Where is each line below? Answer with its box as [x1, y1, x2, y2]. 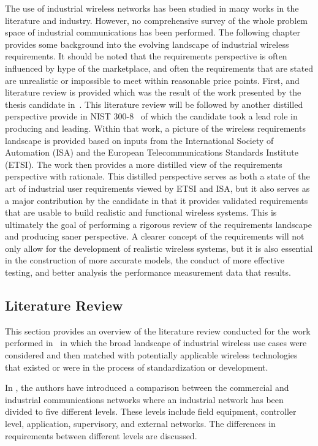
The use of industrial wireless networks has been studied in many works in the [5, 2, 299, 14]
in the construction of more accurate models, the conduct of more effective [5, 254, 285, 266]
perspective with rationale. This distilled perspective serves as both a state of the [5, 170, 310, 183]
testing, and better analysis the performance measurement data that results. [5, 266, 291, 279]
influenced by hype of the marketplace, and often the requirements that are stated [5, 61, 314, 74]
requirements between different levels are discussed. [5, 429, 197, 442]
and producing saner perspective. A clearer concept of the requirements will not [5, 230, 305, 243]
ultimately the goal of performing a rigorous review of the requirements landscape [5, 217, 312, 230]
